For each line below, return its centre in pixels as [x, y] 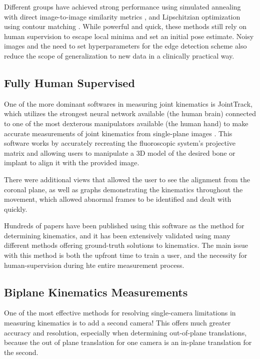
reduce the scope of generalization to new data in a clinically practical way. [119, 55]
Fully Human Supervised [69, 82]
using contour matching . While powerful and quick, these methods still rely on [125, 26]
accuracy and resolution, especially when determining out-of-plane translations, [125, 332]
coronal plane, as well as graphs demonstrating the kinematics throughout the [123, 189]
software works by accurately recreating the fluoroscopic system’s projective [120, 143]
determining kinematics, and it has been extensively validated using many [117, 235]
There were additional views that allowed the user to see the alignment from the [127, 179]
